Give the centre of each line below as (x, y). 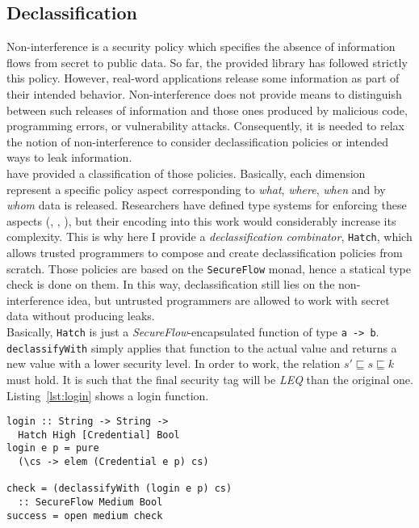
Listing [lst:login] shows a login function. (108, 395)
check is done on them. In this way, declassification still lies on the (171, 284)
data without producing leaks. (81, 316)
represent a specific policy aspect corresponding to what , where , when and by (196, 189)
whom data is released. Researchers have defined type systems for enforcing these (207, 205)
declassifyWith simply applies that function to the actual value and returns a (202, 347)
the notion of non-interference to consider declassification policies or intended (197, 141)
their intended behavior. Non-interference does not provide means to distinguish (204, 93)
